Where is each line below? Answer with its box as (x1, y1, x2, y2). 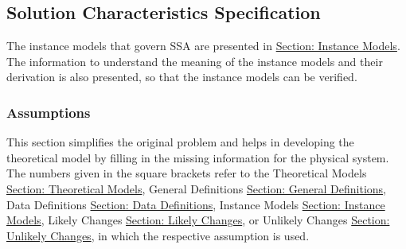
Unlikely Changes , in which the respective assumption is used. (6, 227, 310, 243)
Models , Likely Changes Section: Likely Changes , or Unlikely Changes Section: (6, 212, 390, 228)
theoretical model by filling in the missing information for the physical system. (6, 149, 389, 165)
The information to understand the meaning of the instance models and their (6, 53, 383, 69)
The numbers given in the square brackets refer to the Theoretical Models (6, 165, 367, 181)
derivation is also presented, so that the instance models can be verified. (6, 68, 357, 85)
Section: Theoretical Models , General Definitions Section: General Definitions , (6, 180, 386, 196)
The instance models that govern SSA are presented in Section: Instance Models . (6, 37, 400, 54)
